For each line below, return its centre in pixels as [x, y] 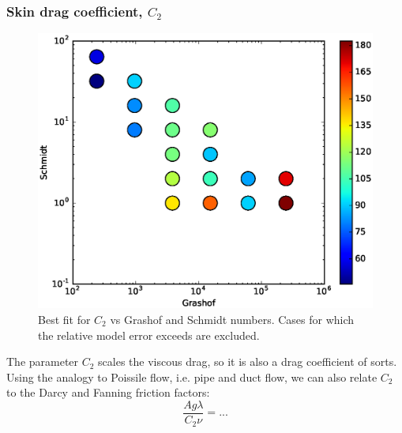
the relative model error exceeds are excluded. [149, 335]
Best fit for [64, 320]
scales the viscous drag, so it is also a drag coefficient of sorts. [248, 361]
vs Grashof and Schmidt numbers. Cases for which [232, 320]
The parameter [43, 361]
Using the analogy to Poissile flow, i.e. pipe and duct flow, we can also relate [192, 377]
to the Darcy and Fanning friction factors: [108, 392]
